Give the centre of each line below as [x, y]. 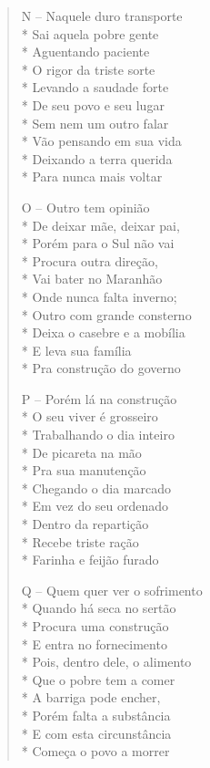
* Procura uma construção [95, 626]
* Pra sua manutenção [84, 470]
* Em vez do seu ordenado [95, 506]
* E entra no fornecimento [94, 643]
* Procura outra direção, [90, 260]
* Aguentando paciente [85, 52]
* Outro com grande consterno [106, 314]
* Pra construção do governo [101, 368]
